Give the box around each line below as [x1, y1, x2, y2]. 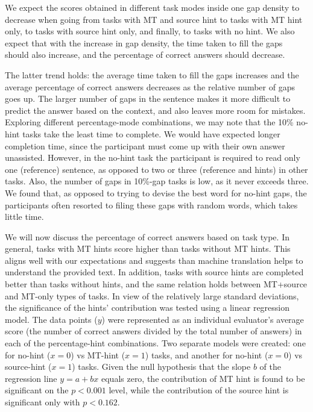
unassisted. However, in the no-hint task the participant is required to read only [5, 151, 300, 164]
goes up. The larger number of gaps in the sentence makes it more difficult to [5, 92, 291, 105]
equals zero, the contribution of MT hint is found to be [101, 372, 305, 384]
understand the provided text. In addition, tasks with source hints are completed [5, 266, 304, 278]
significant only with [5, 396, 80, 408]
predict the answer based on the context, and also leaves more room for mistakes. [5, 104, 306, 116]
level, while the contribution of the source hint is [109, 384, 289, 396]
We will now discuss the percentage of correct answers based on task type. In [5, 230, 289, 243]
